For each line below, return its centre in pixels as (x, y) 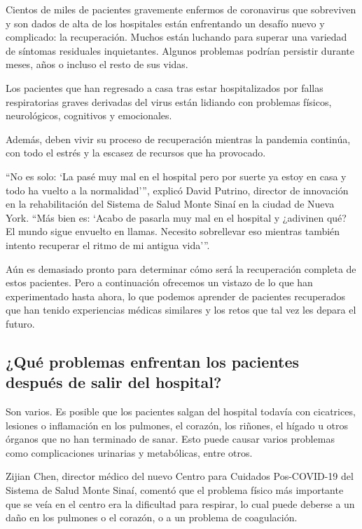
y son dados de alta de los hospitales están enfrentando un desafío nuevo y (165, 23)
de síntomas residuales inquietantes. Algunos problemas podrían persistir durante (180, 50)
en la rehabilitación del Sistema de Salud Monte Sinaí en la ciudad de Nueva (170, 204)
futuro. (20, 323)
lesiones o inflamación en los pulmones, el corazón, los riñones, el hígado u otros (177, 425)
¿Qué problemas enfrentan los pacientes (153, 361)
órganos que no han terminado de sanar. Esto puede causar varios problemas (170, 439)
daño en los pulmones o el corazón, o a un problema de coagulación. (152, 517)
